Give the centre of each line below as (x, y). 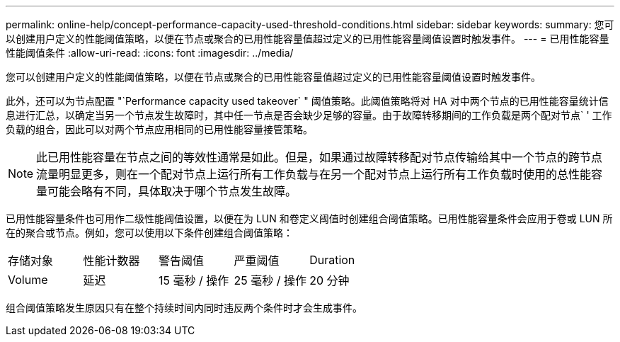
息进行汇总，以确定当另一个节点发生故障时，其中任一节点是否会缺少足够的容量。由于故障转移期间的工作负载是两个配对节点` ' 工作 (309, 115)
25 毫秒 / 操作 (270, 280)
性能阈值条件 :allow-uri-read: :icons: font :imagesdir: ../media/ (150, 53)
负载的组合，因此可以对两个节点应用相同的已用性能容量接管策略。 (159, 129)
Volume (28, 280)
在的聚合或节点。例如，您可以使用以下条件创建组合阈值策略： (149, 233)
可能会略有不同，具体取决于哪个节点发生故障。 (172, 191)
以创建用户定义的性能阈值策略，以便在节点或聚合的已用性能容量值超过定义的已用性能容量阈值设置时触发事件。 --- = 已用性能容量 (308, 39)
